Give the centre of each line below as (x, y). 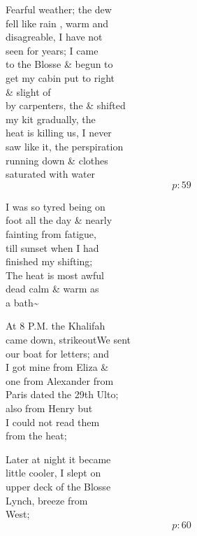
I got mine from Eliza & (57, 367)
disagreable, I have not (54, 37)
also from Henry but (49, 408)
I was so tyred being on (56, 206)
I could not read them (53, 422)
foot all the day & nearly (59, 220)
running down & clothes (57, 160)
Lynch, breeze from (47, 500)
